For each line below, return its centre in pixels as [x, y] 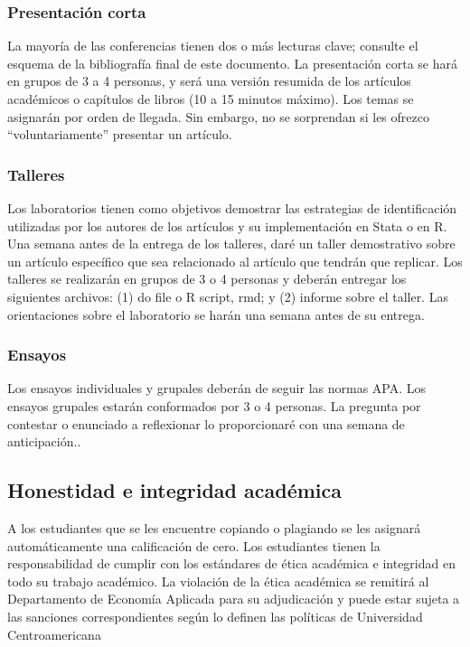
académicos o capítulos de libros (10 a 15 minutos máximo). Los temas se [211, 98]
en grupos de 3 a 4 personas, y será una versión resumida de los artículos [209, 81]
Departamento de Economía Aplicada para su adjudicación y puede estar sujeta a [234, 599]
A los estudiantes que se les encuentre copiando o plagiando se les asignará [214, 527]
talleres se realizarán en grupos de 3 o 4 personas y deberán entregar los [207, 279]
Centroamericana [54, 634]
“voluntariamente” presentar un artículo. [120, 134]
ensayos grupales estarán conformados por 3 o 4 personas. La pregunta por [214, 405]
